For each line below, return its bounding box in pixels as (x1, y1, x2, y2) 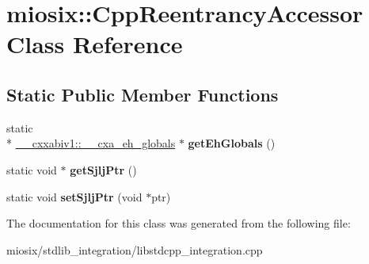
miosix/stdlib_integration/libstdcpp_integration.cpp (6, 241, 263, 258)
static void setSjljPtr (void (6, 188, 143, 205)
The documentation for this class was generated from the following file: (6, 215, 351, 231)
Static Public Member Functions (6, 82, 279, 106)
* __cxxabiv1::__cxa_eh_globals (6, 135, 176, 151)
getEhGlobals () (188, 135, 276, 151)
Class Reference (6, 28, 183, 60)
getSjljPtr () (70, 161, 137, 178)
